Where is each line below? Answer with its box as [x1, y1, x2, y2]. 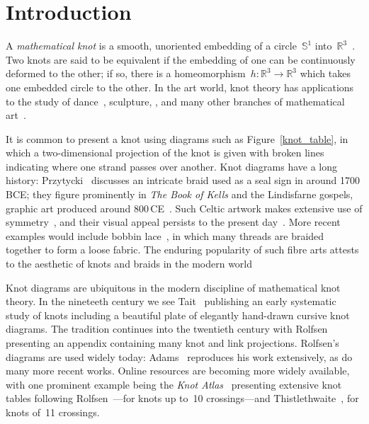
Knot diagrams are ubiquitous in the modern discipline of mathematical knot [6, 280, 341, 294]
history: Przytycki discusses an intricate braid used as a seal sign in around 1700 [6, 173, 361, 188]
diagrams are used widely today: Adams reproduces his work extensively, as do [6, 349, 353, 364]
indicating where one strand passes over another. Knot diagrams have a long [6, 159, 338, 173]
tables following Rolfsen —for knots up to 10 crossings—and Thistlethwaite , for [6, 391, 359, 406]
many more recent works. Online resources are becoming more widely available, [6, 363, 350, 378]
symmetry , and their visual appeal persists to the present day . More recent [6, 214, 341, 229]
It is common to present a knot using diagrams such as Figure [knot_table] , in [6, 131, 348, 146]
